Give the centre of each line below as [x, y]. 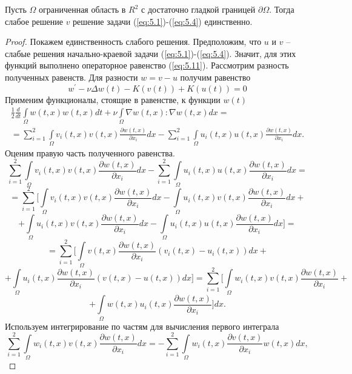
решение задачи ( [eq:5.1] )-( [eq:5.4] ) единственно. [163, 21]
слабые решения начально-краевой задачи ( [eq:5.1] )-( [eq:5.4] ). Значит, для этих [151, 53]
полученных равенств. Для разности [71, 77]
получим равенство [215, 77]
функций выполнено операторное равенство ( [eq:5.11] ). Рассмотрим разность [147, 65]
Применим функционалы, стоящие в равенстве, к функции [113, 99]
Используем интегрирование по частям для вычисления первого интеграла [142, 326]
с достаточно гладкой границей [198, 9]
